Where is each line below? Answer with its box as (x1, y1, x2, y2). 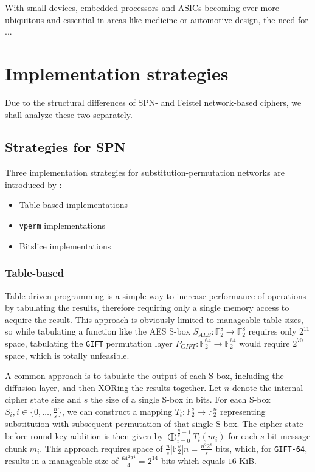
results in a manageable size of (5, 454, 119, 467)
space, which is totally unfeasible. (5, 349, 130, 361)
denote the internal (232, 381, 303, 394)
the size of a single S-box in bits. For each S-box (91, 393, 271, 406)
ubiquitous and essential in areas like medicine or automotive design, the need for (5, 13, 308, 26)
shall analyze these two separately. (5, 108, 133, 120)
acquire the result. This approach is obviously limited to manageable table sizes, (5, 313, 303, 325)
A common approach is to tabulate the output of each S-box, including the (5, 369, 284, 382)
